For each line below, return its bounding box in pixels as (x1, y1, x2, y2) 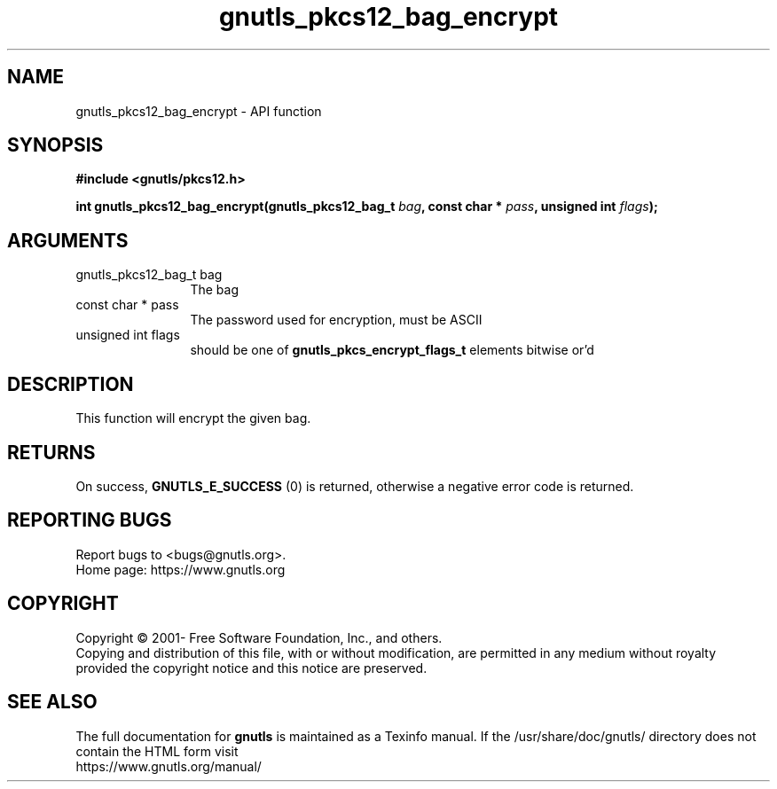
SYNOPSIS (7, 134, 104, 157)
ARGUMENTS (7, 229, 129, 252)
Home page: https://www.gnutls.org (75, 561, 286, 577)
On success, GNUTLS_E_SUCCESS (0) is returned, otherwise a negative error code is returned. (75, 478, 634, 494)
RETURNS (7, 441, 96, 464)
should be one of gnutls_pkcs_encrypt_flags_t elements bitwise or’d (190, 342, 594, 358)
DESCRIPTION (7, 372, 134, 395)
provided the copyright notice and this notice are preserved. (75, 660, 428, 676)
